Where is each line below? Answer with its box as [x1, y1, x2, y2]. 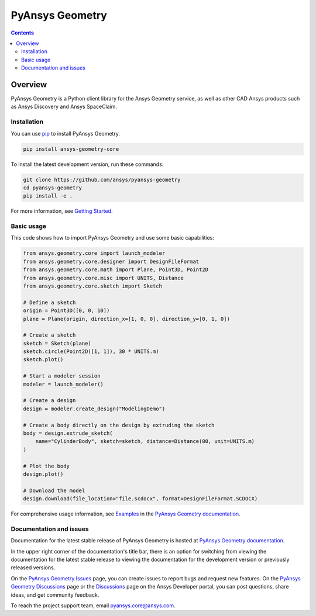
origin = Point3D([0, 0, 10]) [23, 307, 110, 314]
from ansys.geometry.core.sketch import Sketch [23, 282, 162, 289]
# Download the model [23, 487, 85, 494]
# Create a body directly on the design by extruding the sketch [23, 421, 215, 428]
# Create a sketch [23, 332, 76, 338]
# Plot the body [23, 462, 70, 469]
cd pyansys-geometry [23, 184, 82, 191]
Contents [11, 29, 35, 36]
